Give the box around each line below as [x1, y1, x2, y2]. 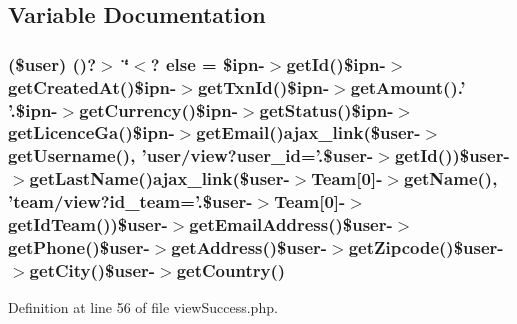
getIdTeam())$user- [8, 212, 168, 237]
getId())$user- [394, 143, 510, 168]
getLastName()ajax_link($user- [29, 166, 290, 191]
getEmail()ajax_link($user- [196, 120, 421, 145]
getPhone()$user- [8, 235, 150, 260]
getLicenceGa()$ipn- [8, 120, 175, 145]
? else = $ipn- [150, 51, 265, 76]
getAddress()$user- [171, 235, 328, 260]
